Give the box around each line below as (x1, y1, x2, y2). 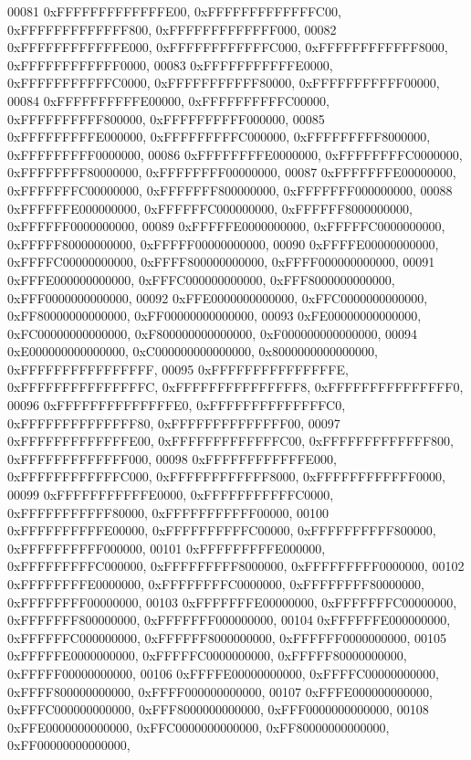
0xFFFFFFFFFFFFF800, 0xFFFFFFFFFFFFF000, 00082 (7, 19, 337, 38)
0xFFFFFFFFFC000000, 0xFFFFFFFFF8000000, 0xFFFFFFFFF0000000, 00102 (7, 556, 465, 575)
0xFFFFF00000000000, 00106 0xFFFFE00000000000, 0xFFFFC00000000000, (7, 663, 439, 682)
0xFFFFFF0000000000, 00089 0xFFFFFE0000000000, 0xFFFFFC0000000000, (7, 216, 445, 236)
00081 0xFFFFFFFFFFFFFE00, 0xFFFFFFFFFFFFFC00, (7, 2, 341, 20)
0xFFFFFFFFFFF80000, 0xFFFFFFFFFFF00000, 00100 (7, 502, 330, 522)
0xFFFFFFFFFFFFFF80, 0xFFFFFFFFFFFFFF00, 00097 (7, 413, 340, 432)
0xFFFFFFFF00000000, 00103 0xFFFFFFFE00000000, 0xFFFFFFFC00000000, (7, 592, 457, 611)
